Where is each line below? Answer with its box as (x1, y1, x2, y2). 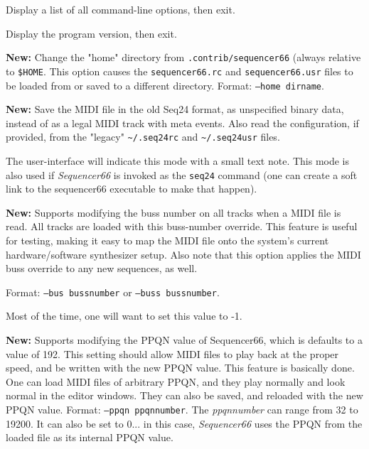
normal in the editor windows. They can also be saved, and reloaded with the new (6, 388, 363, 403)
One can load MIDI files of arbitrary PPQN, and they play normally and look (6, 374, 346, 389)
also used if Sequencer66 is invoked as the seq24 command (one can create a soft (6, 167, 358, 182)
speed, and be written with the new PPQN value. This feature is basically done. (6, 360, 355, 375)
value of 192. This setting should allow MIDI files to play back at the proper (6, 346, 339, 361)
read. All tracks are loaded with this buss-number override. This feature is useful (6, 219, 358, 234)
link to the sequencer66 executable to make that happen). (6, 181, 257, 196)
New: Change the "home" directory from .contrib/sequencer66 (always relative (6, 50, 361, 65)
